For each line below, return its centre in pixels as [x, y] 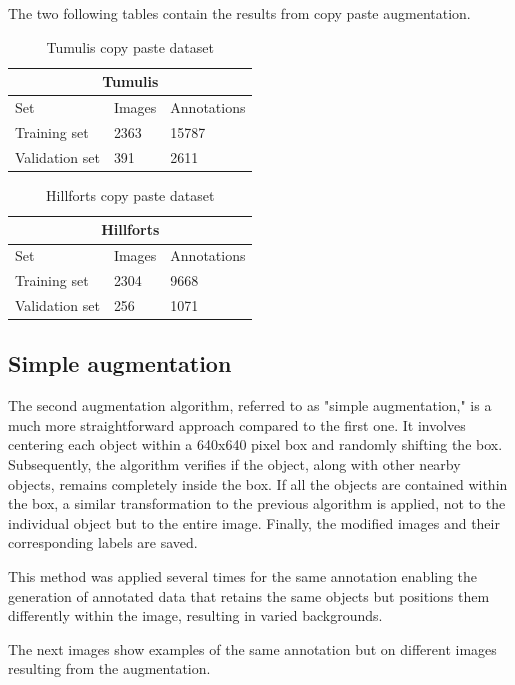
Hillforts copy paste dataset [130, 194]
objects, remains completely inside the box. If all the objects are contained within [258, 483]
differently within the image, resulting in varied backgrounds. [195, 615]
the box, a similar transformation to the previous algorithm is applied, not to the [257, 503]
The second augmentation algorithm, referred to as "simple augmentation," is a [250, 405]
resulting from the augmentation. [109, 668]
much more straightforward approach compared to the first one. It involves [237, 424]
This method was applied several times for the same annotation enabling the [243, 575]
